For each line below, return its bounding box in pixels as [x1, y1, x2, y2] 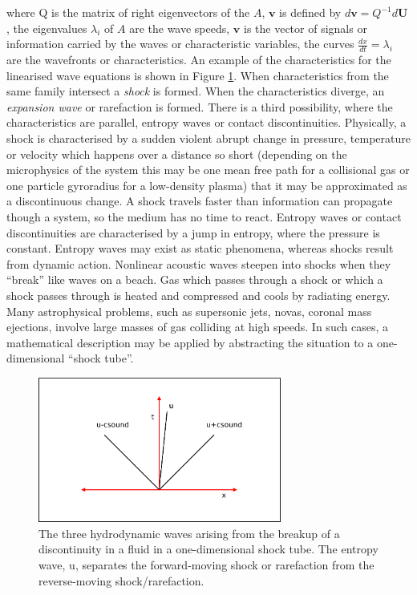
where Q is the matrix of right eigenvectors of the [6, 4, 250, 20]
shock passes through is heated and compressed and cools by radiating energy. [6, 286, 391, 303]
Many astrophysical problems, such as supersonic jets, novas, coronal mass [6, 302, 372, 319]
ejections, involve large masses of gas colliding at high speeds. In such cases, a [6, 318, 388, 335]
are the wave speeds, [129, 19, 230, 36]
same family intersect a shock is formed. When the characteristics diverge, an [6, 83, 385, 99]
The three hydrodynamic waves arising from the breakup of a [38, 524, 340, 541]
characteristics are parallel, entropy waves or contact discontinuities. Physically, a [6, 114, 407, 131]
